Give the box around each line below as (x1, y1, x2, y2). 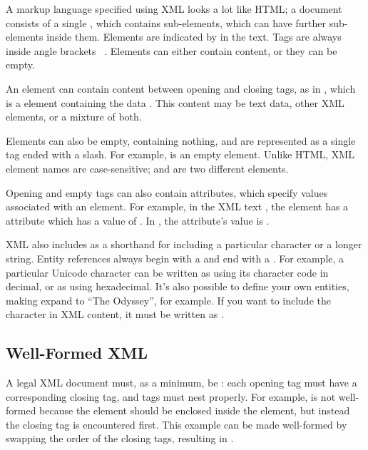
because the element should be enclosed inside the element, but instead (39, 403, 350, 418)
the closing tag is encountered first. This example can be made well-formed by (6, 416, 347, 431)
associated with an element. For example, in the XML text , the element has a (6, 199, 349, 214)
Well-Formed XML (6, 342, 148, 364)
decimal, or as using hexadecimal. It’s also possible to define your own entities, (6, 279, 349, 294)
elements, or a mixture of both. (6, 109, 142, 124)
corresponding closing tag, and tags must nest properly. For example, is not (6, 389, 336, 404)
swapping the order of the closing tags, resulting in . (6, 431, 234, 446)
